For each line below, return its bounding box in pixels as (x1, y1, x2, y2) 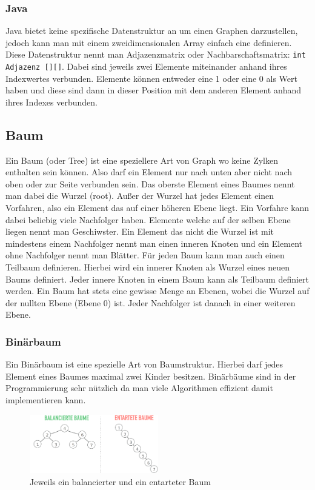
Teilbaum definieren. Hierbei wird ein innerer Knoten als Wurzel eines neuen (5, 261, 290, 274)
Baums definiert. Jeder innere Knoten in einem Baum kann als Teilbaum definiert (5, 272, 310, 285)
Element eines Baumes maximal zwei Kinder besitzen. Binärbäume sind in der (5, 369, 296, 382)
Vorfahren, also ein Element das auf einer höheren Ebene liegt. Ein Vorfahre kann (5, 201, 310, 214)
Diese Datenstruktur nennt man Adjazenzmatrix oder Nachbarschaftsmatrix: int (5, 48, 306, 61)
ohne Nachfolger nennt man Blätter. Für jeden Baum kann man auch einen (5, 249, 285, 261)
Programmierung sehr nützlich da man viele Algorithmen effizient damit (5, 381, 273, 394)
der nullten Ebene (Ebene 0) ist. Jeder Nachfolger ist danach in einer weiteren (5, 296, 296, 309)
